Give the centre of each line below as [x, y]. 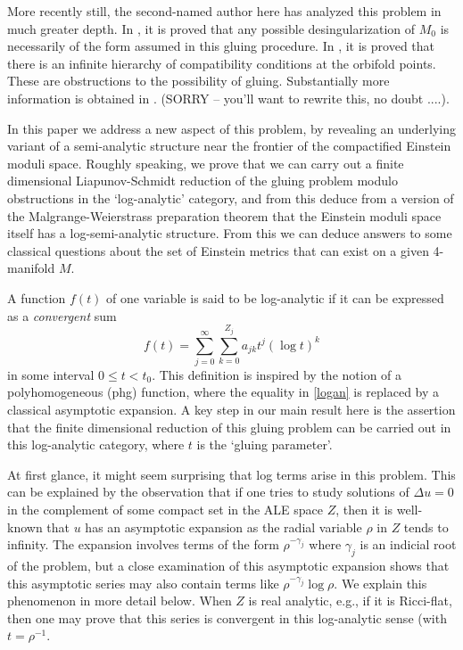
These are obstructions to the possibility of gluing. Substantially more [198, 81]
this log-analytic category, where [96, 444]
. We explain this [380, 583]
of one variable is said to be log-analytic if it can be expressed [275, 297]
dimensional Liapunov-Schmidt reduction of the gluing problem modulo [203, 181]
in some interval [51, 374]
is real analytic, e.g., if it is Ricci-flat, [350, 601]
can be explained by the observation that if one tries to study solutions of [208, 492]
